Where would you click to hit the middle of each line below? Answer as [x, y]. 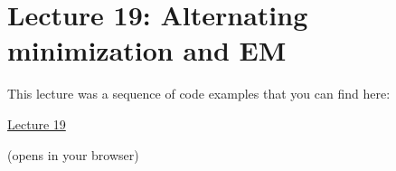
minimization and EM [147, 50]
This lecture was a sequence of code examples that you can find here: [199, 94]
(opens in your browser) [73, 154]
